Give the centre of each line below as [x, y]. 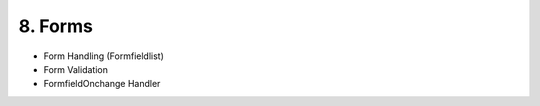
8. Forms [56, 26]
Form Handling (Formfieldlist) [104, 56]
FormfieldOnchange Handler [102, 84]
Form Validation [76, 69]
